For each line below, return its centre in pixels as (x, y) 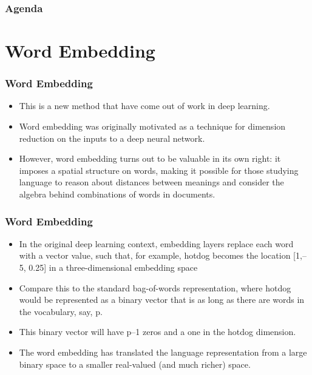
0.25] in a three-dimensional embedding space (113, 267)
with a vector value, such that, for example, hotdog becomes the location (155, 255)
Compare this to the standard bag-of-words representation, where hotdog (155, 287)
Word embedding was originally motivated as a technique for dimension (152, 126)
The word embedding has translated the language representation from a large (163, 352)
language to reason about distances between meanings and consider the (151, 182)
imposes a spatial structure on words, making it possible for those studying (159, 170)
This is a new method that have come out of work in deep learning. (144, 106)
